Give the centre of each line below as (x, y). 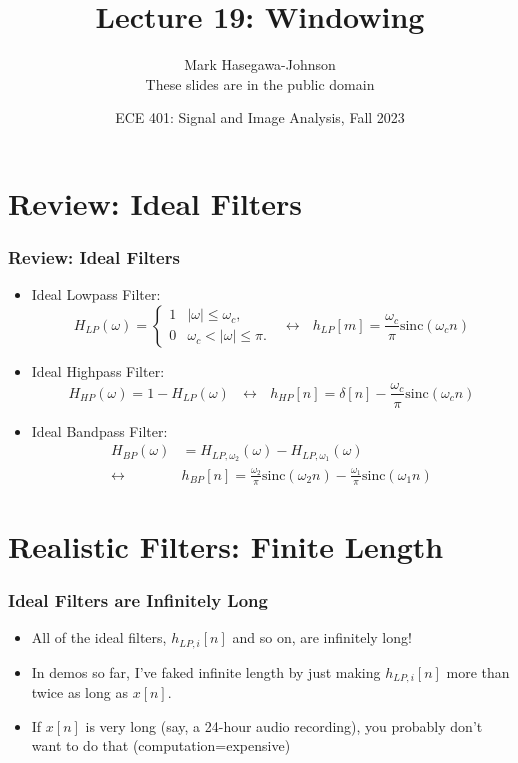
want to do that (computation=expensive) (161, 745)
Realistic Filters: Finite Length (226, 545)
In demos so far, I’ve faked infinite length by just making (206, 671)
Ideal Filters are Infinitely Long (138, 599)
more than (478, 671)
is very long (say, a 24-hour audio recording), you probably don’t (284, 725)
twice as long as (79, 692)
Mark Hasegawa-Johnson (260, 64)
